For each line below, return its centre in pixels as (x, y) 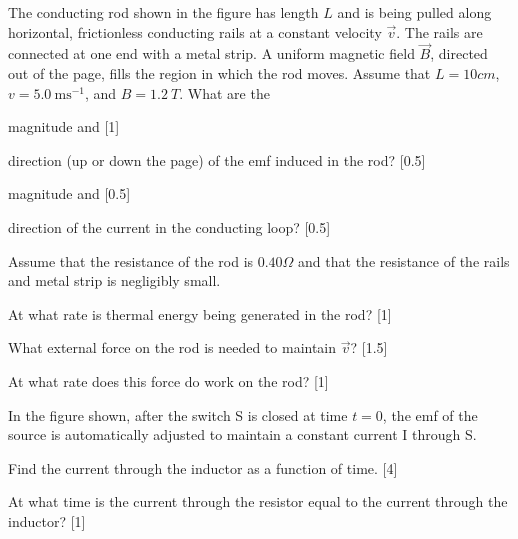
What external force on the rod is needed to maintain (172, 347)
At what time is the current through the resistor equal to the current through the (258, 501)
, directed (459, 53)
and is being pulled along (414, 12)
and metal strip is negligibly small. (114, 280)
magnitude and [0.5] (69, 193)
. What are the (224, 92)
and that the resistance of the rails (404, 260)
